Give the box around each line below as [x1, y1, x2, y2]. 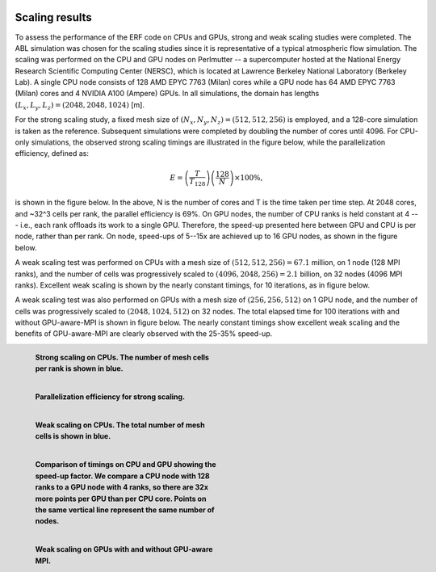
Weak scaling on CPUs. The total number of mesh [35, 420, 205, 430]
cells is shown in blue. [35, 431, 111, 441]
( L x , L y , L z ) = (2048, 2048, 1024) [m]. [15, 99, 145, 111]
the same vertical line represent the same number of [35, 505, 215, 515]
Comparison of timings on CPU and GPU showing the [35, 460, 216, 469]
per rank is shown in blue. [35, 364, 124, 373]
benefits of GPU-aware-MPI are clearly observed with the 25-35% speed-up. [15, 329, 273, 339]
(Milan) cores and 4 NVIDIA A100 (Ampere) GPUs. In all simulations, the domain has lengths [15, 89, 320, 99]
